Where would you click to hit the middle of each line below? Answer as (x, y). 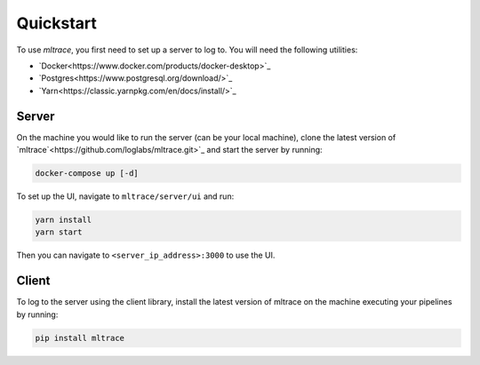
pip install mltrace (80, 338)
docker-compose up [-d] (87, 173)
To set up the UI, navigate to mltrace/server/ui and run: (125, 196)
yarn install (64, 219)
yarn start (59, 232)
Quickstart (57, 23)
